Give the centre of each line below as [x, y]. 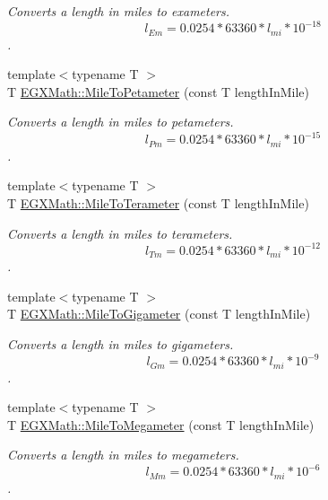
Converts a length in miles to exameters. [119, 11]
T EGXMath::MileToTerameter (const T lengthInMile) [158, 203]
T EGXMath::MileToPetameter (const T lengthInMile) [159, 91]
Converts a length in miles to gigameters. [121, 343]
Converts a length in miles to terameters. [120, 233]
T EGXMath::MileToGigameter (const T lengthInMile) [159, 314]
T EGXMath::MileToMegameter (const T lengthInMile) [161, 424]
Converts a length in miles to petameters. [121, 122]
